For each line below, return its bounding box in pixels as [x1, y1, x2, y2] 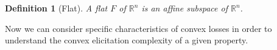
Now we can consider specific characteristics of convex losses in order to [5, 22, 272, 34]
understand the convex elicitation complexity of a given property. [5, 34, 248, 46]
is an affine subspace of [141, 2, 228, 14]
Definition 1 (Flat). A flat [5, 2, 108, 14]
